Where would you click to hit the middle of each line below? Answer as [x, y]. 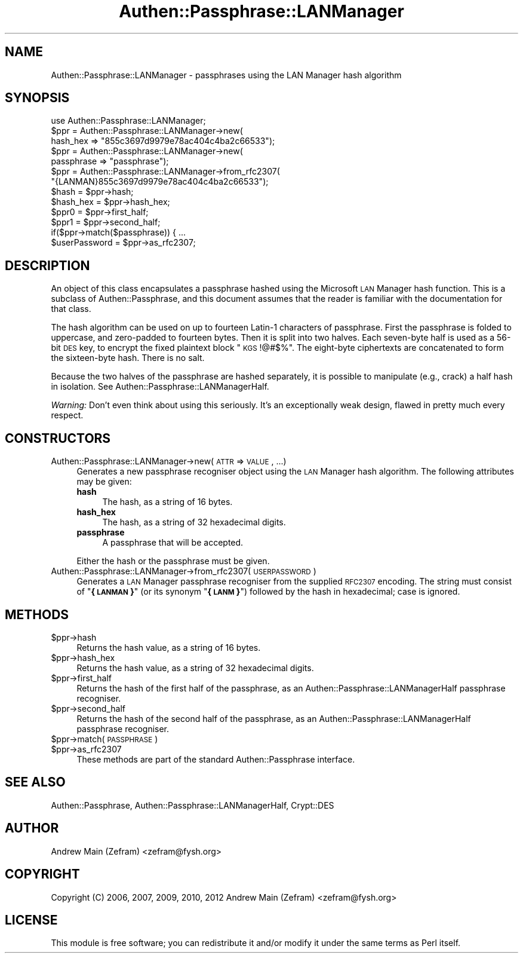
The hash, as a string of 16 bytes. [167, 502]
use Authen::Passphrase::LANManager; [128, 121]
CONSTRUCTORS [58, 438]
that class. [71, 309]
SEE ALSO [35, 782]
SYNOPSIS [37, 98]
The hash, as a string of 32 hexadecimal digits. [194, 522]
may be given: [104, 482]
